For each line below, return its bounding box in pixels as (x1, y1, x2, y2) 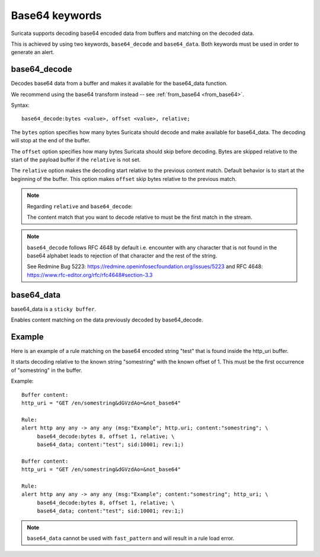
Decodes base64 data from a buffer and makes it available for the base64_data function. (11, 80, 228, 87)
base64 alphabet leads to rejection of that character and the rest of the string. (27, 252, 217, 259)
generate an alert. (11, 49, 55, 56)
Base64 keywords (11, 9, 102, 22)
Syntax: (11, 101, 30, 109)
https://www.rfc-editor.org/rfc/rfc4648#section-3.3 (27, 271, 153, 278)
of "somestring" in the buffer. (11, 367, 82, 374)
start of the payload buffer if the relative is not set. (11, 156, 141, 163)
